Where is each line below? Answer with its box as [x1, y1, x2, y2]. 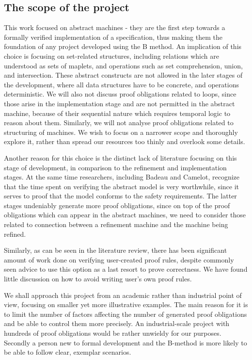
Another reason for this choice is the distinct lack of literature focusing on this [4, 152, 237, 163]
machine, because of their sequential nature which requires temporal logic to [4, 108, 231, 118]
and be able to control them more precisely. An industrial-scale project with [4, 318, 230, 328]
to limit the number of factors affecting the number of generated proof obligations [4, 309, 247, 319]
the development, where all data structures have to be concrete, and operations [4, 79, 239, 89]
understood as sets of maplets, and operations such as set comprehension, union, [4, 60, 243, 70]
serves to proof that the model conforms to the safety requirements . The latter [4, 191, 237, 201]
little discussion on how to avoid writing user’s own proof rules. [4, 274, 192, 284]
